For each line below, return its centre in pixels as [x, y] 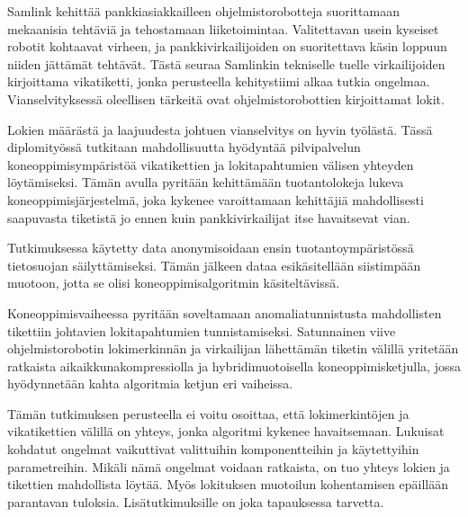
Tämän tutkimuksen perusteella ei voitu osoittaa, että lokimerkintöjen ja [208, 413]
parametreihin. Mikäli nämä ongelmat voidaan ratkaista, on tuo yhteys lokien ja [229, 466]
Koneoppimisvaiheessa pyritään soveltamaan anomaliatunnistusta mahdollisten [225, 312]
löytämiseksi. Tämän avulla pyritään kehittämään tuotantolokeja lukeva [206, 182]
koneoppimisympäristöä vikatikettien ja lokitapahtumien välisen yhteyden [211, 164]
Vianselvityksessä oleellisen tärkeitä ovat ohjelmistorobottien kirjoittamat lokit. [226, 98]
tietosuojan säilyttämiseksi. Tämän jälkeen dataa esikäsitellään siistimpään [214, 265]
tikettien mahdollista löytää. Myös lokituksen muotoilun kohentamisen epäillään [228, 484]
